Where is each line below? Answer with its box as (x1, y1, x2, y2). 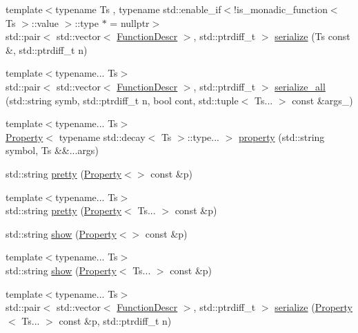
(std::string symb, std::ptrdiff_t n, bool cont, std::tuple (6, 93, 239, 107)
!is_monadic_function (234, 2, 328, 16)
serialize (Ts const (275, 29, 350, 44)
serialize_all (275, 79, 326, 93)
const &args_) (292, 93, 353, 107)
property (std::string (239, 129, 325, 144)
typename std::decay (59, 129, 146, 144)
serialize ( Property (275, 300, 352, 314)
